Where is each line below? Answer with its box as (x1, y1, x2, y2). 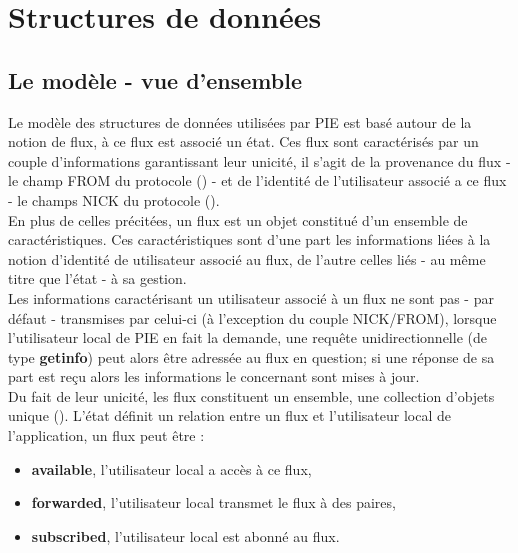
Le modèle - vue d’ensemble (8, 64, 302, 95)
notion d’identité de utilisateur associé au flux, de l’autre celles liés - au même (8, 248, 486, 269)
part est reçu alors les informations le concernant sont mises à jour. (8, 366, 420, 387)
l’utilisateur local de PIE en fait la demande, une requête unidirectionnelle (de (8, 327, 487, 348)
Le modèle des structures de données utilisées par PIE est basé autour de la (8, 111, 472, 132)
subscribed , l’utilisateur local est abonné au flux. (31, 525, 340, 546)
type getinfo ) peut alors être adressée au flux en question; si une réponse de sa (8, 346, 495, 367)
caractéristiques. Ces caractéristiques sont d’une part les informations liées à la (8, 229, 491, 250)
